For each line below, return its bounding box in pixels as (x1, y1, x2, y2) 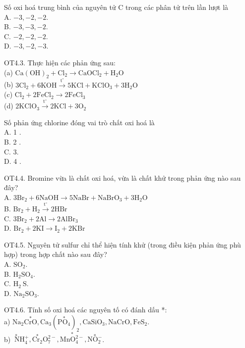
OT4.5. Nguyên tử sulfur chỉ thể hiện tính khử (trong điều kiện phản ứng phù (4, 239, 241, 249)
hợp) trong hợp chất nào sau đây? (4, 249, 107, 259)
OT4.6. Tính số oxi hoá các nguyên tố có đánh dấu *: (4, 304, 167, 315)
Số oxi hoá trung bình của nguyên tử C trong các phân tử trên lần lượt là (4, 2, 229, 12)
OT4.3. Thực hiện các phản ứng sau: (4, 57, 116, 67)
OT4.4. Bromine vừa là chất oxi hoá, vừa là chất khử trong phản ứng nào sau (4, 172, 241, 183)
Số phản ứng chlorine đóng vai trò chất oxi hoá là (4, 117, 155, 127)
